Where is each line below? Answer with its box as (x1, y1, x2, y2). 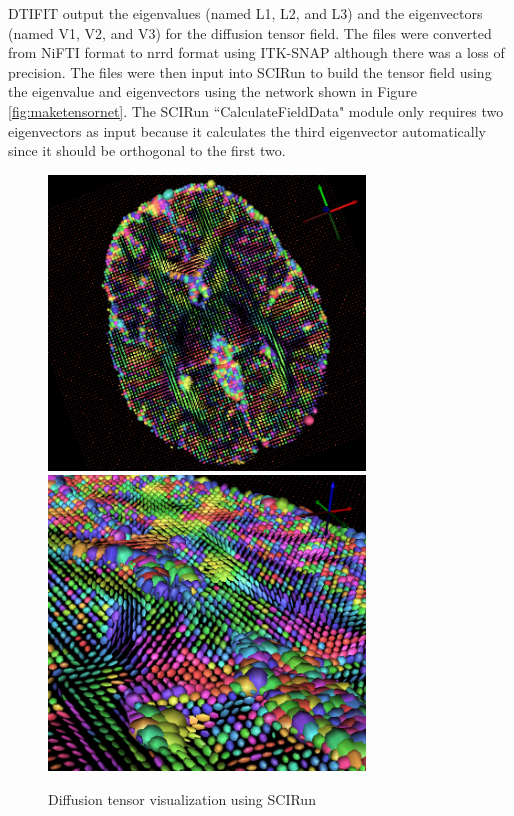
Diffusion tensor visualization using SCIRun (48, 789, 316, 810)
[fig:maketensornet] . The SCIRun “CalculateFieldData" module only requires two (8, 100, 504, 121)
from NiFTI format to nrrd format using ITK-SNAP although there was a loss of (8, 42, 505, 63)
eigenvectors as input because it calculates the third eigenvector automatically (8, 120, 486, 141)
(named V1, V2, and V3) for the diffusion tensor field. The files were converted (8, 22, 492, 43)
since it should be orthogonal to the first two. (8, 140, 286, 161)
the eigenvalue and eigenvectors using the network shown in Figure (8, 81, 417, 102)
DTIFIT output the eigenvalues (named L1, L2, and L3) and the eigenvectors (8, 3, 483, 23)
